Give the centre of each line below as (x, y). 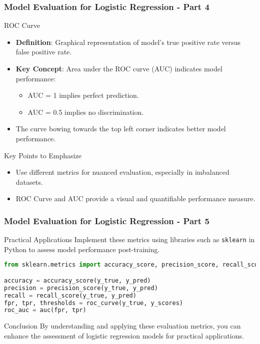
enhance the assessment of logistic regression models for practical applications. (124, 335)
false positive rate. (44, 52)
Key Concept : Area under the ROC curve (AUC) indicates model (119, 68)
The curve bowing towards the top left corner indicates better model (121, 129)
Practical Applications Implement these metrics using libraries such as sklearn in (129, 239)
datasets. (29, 181)
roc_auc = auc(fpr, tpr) (45, 310)
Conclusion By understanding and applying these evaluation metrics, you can (122, 326)
